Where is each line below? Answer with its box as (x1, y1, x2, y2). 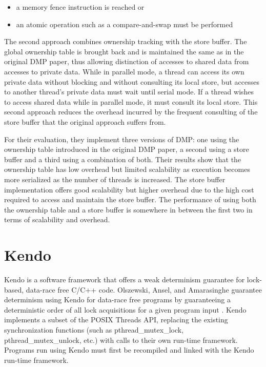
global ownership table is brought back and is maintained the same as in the (4, 46, 244, 56)
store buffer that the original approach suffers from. (4, 116, 166, 127)
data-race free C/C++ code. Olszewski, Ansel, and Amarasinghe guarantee (26, 284, 262, 295)
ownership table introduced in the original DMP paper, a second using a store (4, 144, 249, 154)
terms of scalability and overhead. (4, 214, 110, 225)
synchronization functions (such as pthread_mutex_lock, (4, 324, 184, 335)
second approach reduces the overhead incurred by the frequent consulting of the (4, 106, 258, 117)
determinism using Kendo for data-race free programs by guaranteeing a (4, 294, 231, 305)
